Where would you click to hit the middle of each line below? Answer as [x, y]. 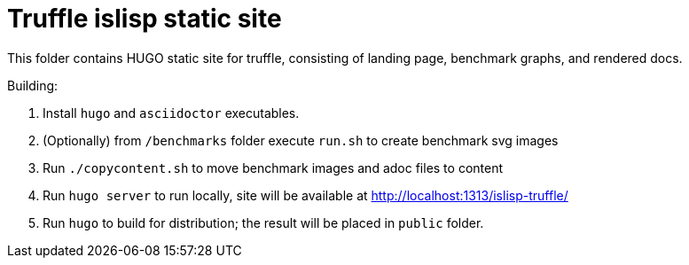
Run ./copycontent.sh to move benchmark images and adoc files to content [273, 168]
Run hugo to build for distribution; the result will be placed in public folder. [263, 222]
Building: [33, 85]
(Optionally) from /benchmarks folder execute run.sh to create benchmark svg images [301, 140]
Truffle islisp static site [145, 19]
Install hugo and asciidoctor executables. [171, 113]
